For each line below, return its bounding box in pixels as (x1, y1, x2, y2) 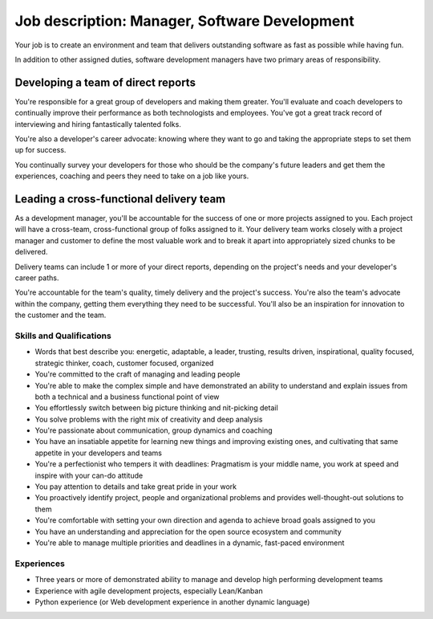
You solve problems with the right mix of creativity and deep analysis (34, 414, 263, 424)
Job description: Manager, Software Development (14, 12, 354, 30)
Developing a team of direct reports (14, 75, 196, 89)
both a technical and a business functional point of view (34, 392, 220, 401)
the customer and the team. (14, 310, 107, 320)
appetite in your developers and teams (34, 448, 162, 458)
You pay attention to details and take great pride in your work (34, 482, 237, 491)
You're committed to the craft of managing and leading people (34, 369, 241, 379)
